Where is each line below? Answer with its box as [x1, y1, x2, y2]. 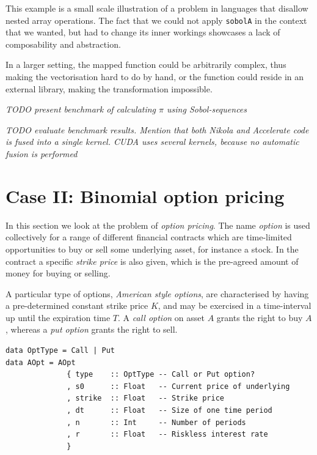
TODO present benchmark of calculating [5, 103, 156, 116]
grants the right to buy [216, 311, 303, 324]
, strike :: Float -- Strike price [67, 394, 224, 403]
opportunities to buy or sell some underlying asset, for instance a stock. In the [5, 242, 299, 255]
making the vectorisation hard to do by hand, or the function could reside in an [5, 70, 304, 83]
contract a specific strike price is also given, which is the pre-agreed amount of [5, 254, 299, 267]
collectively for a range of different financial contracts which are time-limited [5, 231, 292, 243]
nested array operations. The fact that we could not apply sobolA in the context [5, 13, 307, 26]
